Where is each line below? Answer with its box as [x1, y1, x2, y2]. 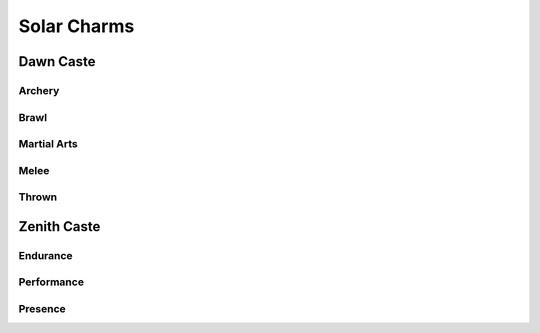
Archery [18, 83, 60, 97]
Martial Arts [18, 137, 79, 151]
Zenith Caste [18, 218, 101, 235]
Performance [18, 275, 85, 289]
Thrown [18, 190, 58, 204]
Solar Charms [18, 15, 135, 37]
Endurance [18, 248, 74, 262]
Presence [18, 301, 67, 315]
